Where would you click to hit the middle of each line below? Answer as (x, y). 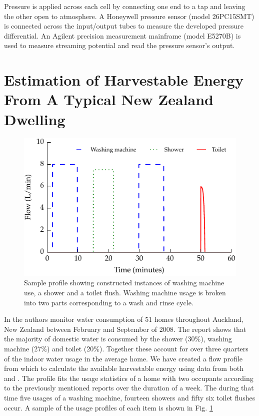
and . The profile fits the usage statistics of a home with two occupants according (129, 378)
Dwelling (35, 119)
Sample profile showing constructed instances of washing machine (124, 283)
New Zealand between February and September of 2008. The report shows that (125, 329)
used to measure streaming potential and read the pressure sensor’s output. (119, 45)
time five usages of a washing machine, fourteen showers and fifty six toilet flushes (130, 397)
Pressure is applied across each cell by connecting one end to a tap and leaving (125, 6)
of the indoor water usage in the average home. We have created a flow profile (123, 358)
